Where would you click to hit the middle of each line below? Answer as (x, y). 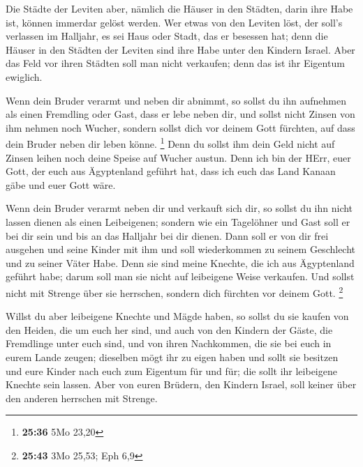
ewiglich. (24, 76)
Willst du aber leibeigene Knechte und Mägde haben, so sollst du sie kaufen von (177, 316)
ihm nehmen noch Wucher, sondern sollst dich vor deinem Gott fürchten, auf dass (180, 127)
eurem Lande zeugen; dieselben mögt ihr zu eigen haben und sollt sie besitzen (172, 357)
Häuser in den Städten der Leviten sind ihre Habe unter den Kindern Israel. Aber (180, 49)
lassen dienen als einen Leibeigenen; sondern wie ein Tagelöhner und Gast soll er (178, 221)
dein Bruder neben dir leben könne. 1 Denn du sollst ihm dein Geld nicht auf (170, 143)
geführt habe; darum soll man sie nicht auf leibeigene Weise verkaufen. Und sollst (180, 276)
